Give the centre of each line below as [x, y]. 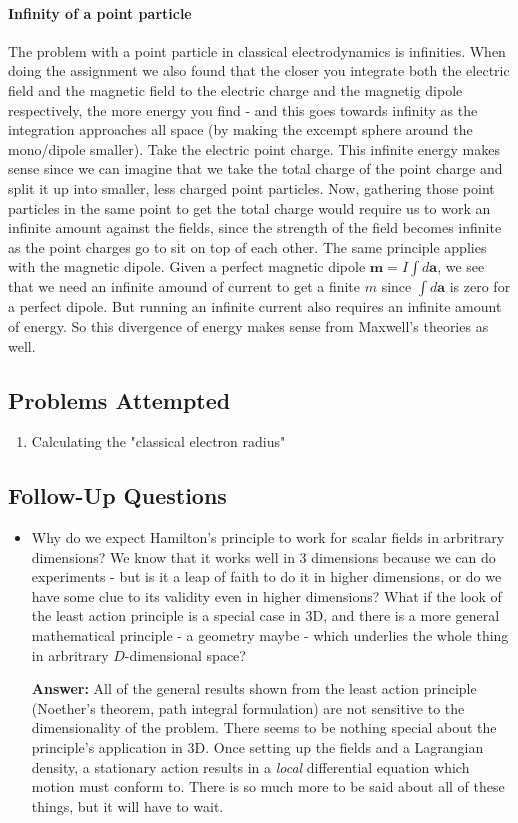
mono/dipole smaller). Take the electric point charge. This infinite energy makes [254, 148]
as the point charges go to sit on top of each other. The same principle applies [247, 246]
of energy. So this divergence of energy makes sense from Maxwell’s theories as [248, 325]
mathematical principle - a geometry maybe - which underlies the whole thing [270, 635]
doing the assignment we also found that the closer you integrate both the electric [259, 70]
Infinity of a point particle [100, 12]
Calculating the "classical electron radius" [158, 441]
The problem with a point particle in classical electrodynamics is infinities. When [257, 50]
